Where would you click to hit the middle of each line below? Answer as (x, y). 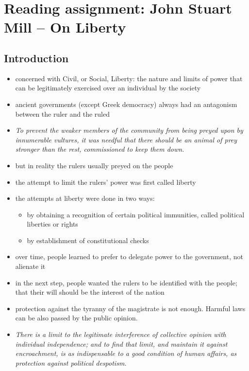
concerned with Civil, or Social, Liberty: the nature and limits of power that (129, 78)
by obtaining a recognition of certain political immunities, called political (136, 214)
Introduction (36, 58)
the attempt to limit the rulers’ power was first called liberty (106, 182)
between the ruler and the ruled (62, 114)
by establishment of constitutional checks (88, 240)
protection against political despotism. (71, 362)
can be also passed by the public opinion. (76, 318)
